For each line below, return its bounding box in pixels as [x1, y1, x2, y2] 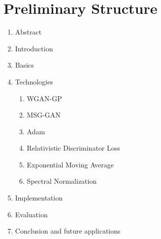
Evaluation [15, 209, 48, 219]
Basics [15, 60, 34, 70]
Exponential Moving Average [27, 159, 114, 169]
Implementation [15, 193, 63, 203]
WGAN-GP [27, 93, 62, 103]
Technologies [15, 76, 53, 86]
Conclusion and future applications [15, 226, 121, 236]
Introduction [15, 43, 53, 53]
